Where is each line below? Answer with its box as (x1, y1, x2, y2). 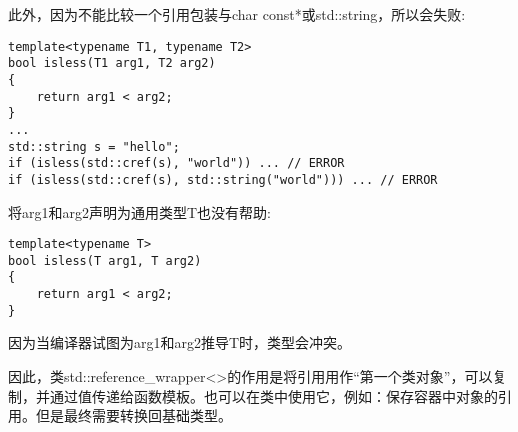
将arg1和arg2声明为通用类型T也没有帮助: (8, 201, 271, 222)
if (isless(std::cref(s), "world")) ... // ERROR (8, 156, 345, 171)
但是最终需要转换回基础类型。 (35, 405, 232, 426)
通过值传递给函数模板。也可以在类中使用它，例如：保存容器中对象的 (49, 385, 498, 406)
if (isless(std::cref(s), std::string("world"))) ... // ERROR (8, 172, 438, 187)
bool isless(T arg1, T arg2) (8, 253, 202, 268)
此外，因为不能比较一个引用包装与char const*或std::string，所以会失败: (8, 4, 466, 24)
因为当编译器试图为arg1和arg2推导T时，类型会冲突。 (8, 332, 352, 353)
